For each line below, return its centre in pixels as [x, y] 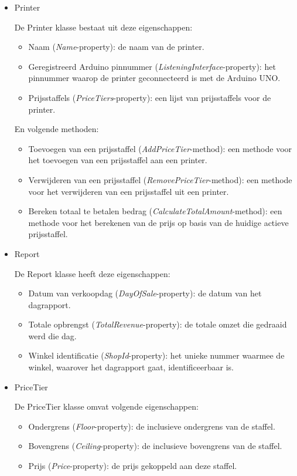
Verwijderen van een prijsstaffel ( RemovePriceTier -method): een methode [160, 179]
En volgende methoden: [57, 129]
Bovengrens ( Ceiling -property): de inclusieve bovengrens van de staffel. [155, 446]
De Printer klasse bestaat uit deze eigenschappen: [103, 27]
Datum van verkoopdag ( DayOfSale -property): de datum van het [145, 293]
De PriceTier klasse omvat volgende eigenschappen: [106, 406]
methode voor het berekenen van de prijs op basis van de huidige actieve [158, 222]
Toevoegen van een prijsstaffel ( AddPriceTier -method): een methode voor [160, 148]
